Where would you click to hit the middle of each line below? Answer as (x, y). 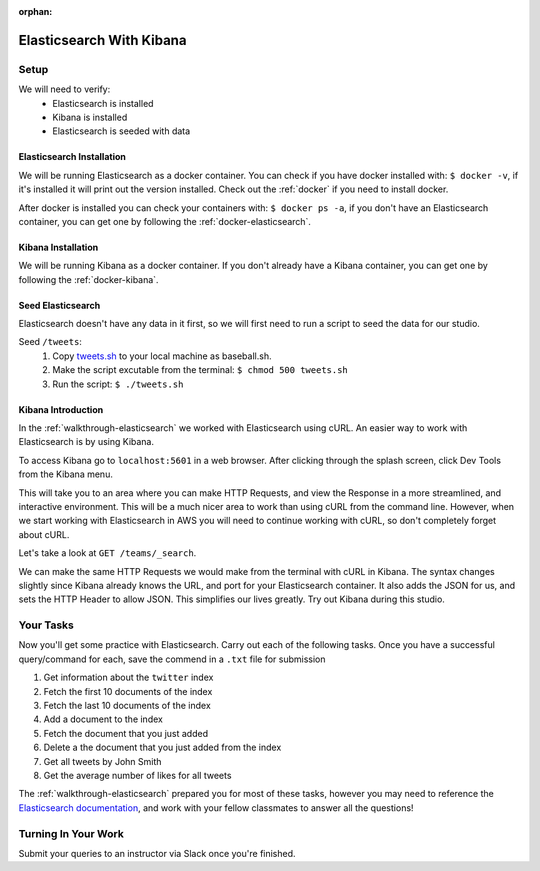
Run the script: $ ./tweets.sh (118, 384)
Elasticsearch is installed (103, 103)
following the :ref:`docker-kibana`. (88, 279)
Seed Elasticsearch (59, 305)
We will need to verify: (64, 89)
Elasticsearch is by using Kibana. (86, 442)
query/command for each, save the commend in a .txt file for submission (172, 659)
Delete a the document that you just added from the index (162, 747)
